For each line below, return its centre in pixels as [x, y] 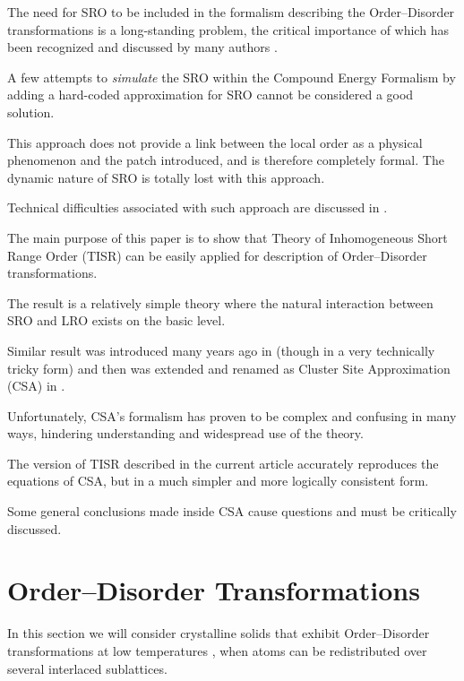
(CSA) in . [36, 386]
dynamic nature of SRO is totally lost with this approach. [166, 177]
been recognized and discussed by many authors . [142, 47]
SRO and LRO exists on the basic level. [116, 320]
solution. [31, 112]
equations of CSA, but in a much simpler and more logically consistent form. [218, 481]
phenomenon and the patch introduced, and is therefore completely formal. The [226, 160]
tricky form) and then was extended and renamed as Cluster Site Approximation [229, 368]
